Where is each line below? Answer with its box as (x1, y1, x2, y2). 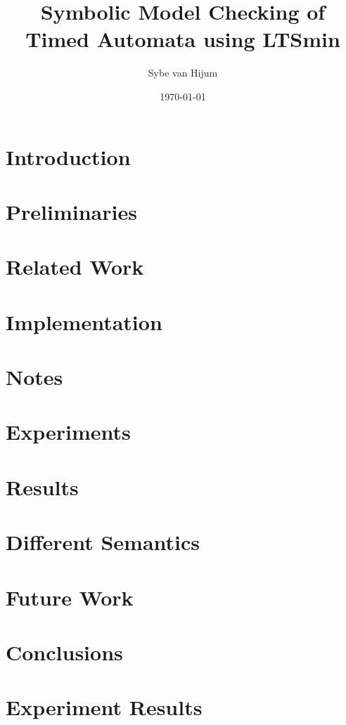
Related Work (6, 252, 144, 281)
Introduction (6, 142, 131, 171)
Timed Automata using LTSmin (25, 25, 340, 53)
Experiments (6, 417, 131, 446)
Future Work (6, 582, 134, 611)
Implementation (6, 307, 162, 336)
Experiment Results (6, 693, 203, 721)
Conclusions (6, 637, 123, 666)
